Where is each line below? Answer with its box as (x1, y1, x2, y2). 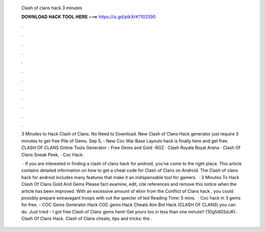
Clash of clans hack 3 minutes (21, 5, 82, 11)
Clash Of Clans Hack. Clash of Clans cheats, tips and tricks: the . (21, 216, 152, 222)
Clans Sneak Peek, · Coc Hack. (21, 152, 84, 157)
